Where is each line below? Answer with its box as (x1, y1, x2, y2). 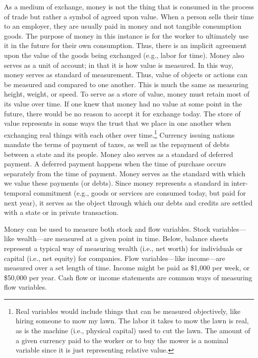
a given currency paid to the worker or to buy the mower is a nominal (15, 335, 229, 345)
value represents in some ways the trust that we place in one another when (4, 118, 231, 128)
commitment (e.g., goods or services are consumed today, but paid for (33, 187, 246, 198)
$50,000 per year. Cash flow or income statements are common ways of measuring (4, 272, 253, 282)
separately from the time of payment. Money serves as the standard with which (4, 168, 246, 178)
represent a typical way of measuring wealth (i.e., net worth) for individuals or (4, 243, 243, 253)
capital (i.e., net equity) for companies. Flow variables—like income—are (4, 253, 225, 263)
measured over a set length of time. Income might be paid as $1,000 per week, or (4, 262, 250, 273)
